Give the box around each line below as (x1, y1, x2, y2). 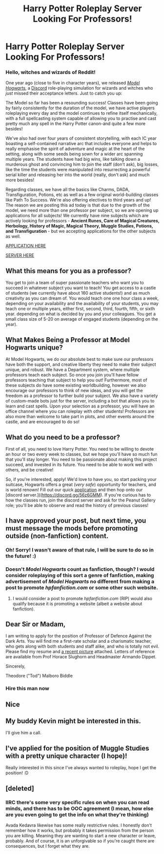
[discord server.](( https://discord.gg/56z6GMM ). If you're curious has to (5, 492, 151, 498)
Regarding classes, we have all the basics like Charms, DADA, (5, 187, 130, 193)
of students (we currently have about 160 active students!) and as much (5, 290, 150, 296)
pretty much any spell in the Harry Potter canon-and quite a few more (5, 121, 146, 126)
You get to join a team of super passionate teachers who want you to (5, 280, 144, 286)
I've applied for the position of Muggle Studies (5, 744, 149, 753)
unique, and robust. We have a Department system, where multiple (5, 367, 140, 373)
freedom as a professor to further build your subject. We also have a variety (5, 393, 158, 399)
